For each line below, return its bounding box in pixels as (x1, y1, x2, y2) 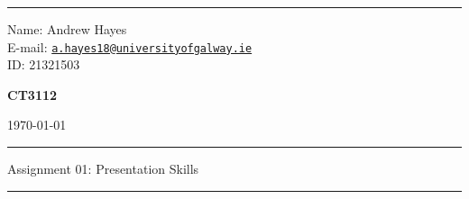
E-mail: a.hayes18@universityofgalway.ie (7, 37, 253, 56)
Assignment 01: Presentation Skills (7, 159, 199, 178)
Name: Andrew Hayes (7, 20, 127, 38)
